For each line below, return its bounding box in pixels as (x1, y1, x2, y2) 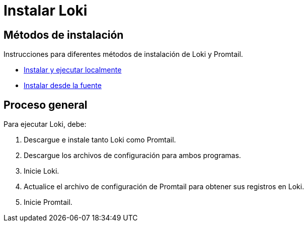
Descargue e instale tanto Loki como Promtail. (24, 135, 176, 144)
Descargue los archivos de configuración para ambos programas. (24, 151, 241, 160)
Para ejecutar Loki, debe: (4, 120, 87, 129)
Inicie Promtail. (24, 198, 72, 207)
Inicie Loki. (24, 167, 59, 176)
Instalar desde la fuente (24, 81, 102, 90)
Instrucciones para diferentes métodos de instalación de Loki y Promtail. (4, 50, 243, 59)
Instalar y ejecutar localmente (24, 65, 122, 74)
